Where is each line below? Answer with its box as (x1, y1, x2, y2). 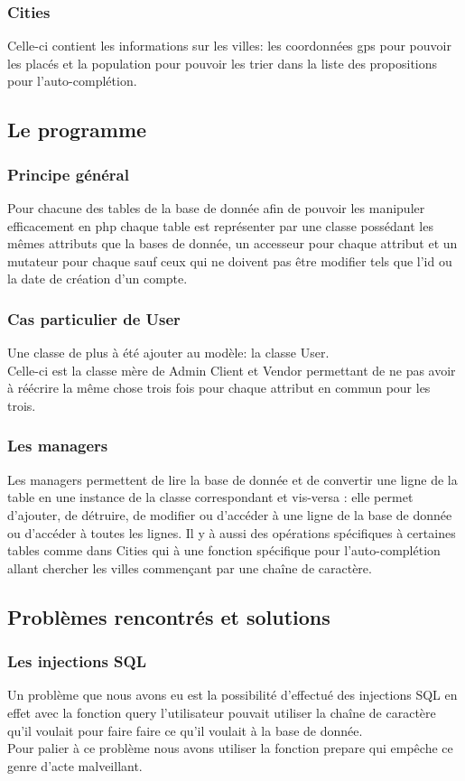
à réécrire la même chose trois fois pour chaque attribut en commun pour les (7, 378, 431, 397)
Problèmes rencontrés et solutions (7, 602, 330, 630)
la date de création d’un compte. (7, 269, 188, 288)
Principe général (7, 163, 129, 185)
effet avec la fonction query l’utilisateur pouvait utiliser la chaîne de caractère (7, 702, 436, 721)
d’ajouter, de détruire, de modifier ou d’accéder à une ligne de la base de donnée (7, 505, 452, 524)
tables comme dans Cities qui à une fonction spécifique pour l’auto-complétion (7, 541, 441, 560)
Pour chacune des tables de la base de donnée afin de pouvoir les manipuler (7, 199, 425, 217)
